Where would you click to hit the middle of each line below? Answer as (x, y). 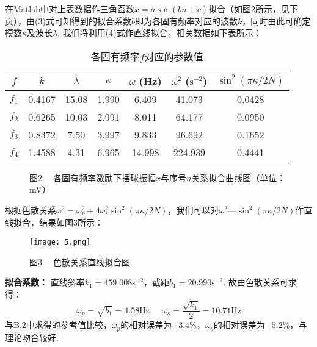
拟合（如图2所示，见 (249, 9)
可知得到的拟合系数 (93, 20)
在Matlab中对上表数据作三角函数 (70, 9)
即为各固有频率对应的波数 (186, 20)
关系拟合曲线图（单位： (239, 177)
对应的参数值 (174, 56)
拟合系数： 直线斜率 (45, 282)
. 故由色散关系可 (256, 282)
